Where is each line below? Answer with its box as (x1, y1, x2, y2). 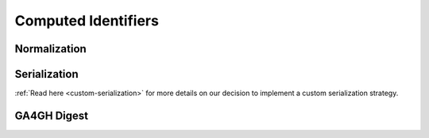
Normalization (14, 42, 87, 56)
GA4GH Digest (14, 109, 89, 122)
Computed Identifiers (14, 12, 159, 29)
